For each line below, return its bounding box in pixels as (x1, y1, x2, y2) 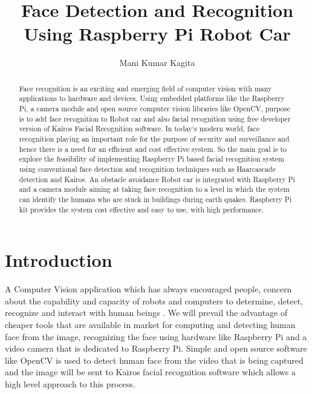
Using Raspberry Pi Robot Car (24, 21, 291, 46)
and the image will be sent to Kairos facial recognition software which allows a (5, 366, 296, 378)
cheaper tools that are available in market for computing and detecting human (5, 318, 296, 330)
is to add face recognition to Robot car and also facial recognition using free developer (19, 113, 291, 123)
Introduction (5, 248, 112, 272)
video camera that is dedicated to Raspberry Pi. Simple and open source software (5, 342, 307, 355)
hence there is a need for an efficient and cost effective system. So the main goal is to (19, 143, 287, 154)
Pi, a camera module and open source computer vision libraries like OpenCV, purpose (19, 103, 290, 114)
